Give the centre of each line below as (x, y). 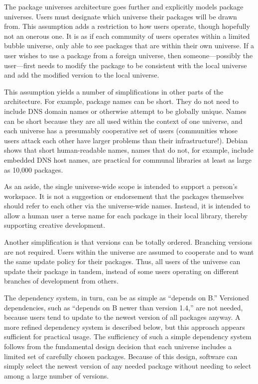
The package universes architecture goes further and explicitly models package (124, 6)
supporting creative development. (55, 225)
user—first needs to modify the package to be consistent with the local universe (126, 65)
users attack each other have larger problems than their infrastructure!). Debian (126, 140)
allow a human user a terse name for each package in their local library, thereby (126, 215)
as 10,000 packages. (34, 169)
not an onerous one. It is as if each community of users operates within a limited (127, 36)
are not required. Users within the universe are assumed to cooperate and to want (129, 251)
